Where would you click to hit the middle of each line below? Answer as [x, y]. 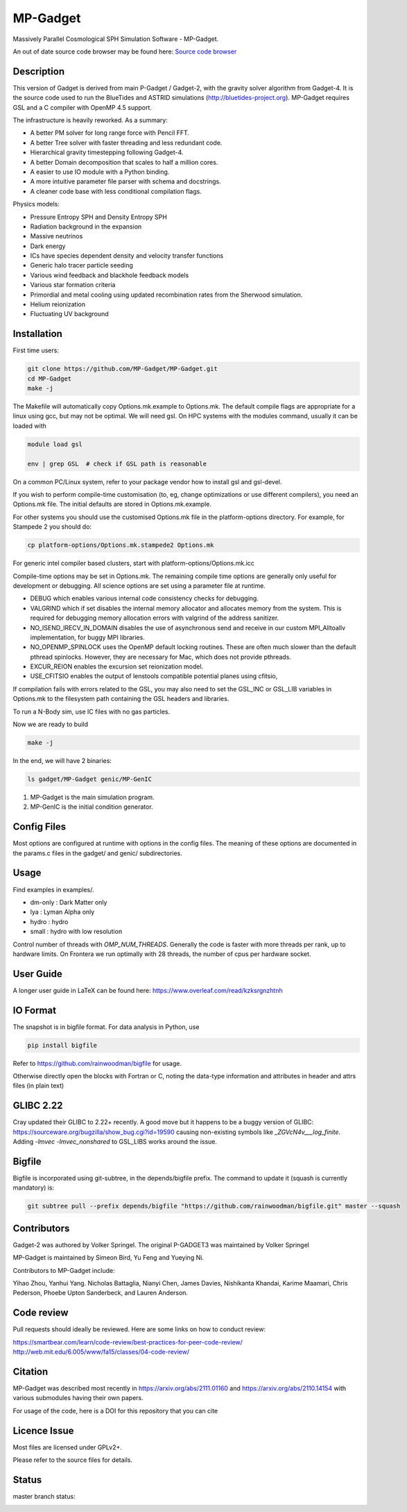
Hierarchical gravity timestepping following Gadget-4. [107, 152]
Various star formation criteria [73, 285]
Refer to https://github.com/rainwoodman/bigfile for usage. [97, 1063]
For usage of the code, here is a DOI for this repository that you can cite [115, 1411]
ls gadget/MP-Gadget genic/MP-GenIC [90, 779]
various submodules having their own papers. [78, 1398]
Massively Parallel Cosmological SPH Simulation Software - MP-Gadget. [115, 39]
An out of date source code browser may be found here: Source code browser [125, 51]
